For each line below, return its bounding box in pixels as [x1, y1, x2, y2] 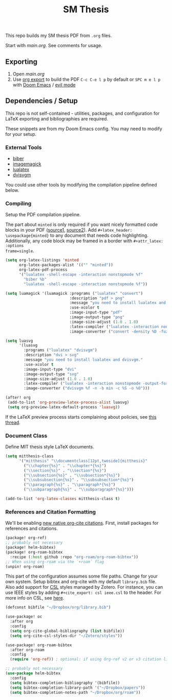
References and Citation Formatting [5, 508, 96, 516]
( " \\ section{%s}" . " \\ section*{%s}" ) [24, 468, 106, 473]
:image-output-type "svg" [24, 372, 79, 377]
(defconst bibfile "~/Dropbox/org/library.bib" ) [5, 605, 111, 610]
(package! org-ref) [5, 536, 47, 541]
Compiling [5, 200, 32, 207]
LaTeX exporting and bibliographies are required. [5, 115, 109, 121]
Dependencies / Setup [5, 96, 78, 106]
